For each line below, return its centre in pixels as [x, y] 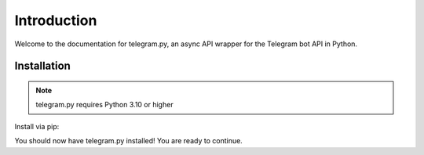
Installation [42, 66]
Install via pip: [37, 126]
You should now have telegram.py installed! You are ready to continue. [128, 141]
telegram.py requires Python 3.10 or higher [104, 105]
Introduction [56, 20]
